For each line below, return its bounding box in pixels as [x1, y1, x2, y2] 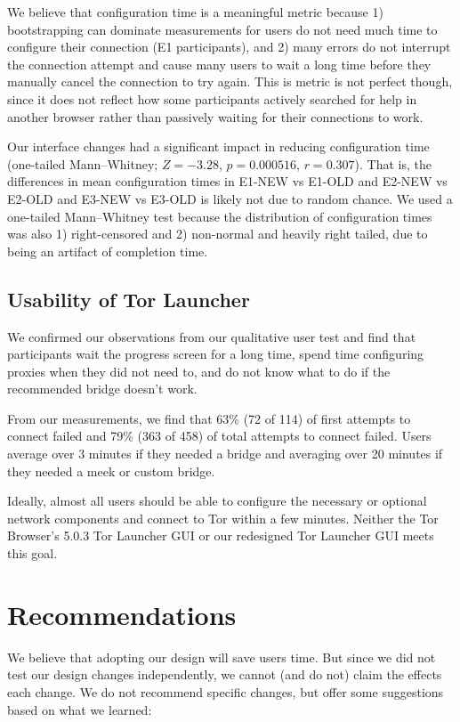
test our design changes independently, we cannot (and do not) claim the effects [7, 665, 442, 684]
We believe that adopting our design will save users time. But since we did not [7, 647, 436, 666]
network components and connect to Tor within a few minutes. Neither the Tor [7, 508, 439, 527]
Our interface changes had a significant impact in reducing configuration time [7, 137, 430, 156]
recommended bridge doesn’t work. [7, 379, 198, 398]
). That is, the [354, 154, 432, 173]
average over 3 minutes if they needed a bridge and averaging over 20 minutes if [7, 444, 443, 463]
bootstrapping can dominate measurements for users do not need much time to [7, 20, 438, 38]
